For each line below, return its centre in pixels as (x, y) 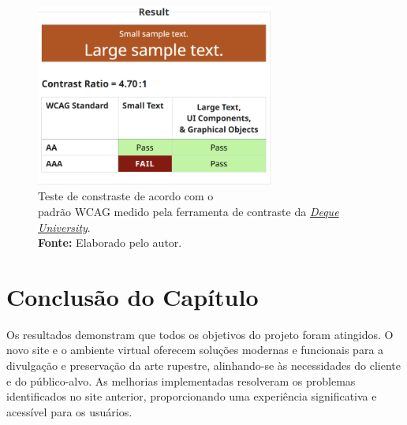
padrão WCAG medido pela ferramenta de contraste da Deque (189, 211)
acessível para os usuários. (69, 411)
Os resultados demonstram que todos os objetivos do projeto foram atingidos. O (200, 334)
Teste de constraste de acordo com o (126, 196)
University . (64, 227)
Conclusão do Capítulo (133, 296)
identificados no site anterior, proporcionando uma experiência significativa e (192, 396)
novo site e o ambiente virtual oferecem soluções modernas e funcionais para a (195, 350)
